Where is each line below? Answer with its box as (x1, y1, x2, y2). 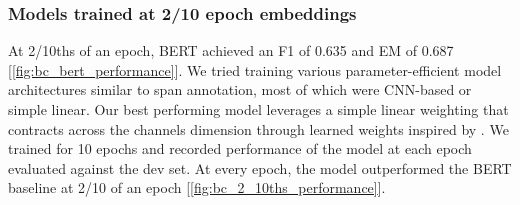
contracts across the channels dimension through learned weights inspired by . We (8, 118, 509, 139)
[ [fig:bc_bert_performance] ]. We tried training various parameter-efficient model (8, 59, 502, 80)
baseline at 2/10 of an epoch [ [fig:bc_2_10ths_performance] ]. (8, 177, 386, 198)
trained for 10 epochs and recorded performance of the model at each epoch (8, 138, 472, 159)
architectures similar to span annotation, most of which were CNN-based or (8, 79, 472, 100)
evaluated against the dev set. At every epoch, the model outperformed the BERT (8, 157, 512, 178)
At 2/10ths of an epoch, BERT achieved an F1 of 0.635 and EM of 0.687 (8, 40, 454, 61)
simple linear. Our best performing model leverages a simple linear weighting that (8, 99, 509, 119)
